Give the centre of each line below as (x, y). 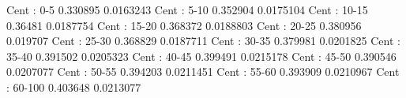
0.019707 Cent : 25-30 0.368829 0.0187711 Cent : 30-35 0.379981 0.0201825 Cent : (203, 41)
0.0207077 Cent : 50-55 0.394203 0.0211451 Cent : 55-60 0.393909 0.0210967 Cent (203, 72)
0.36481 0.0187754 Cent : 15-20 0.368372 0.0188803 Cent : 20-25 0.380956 (184, 25)
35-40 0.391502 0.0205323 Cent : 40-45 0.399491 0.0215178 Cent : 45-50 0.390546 (201, 56)
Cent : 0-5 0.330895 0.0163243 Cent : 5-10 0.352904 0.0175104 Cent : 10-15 (187, 9)
